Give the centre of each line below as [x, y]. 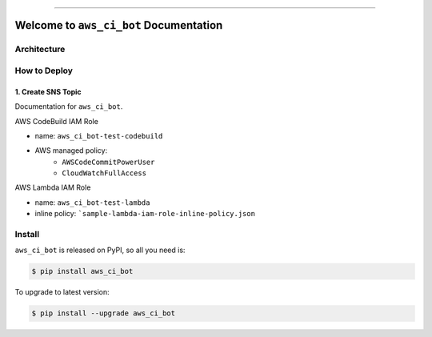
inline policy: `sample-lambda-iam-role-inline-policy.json [145, 214]
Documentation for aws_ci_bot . [69, 106]
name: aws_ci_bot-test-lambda [92, 202]
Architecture [40, 50]
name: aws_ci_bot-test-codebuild [99, 135]
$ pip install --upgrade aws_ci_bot [104, 313]
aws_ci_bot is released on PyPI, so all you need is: [100, 250]
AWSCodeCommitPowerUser [108, 162]
